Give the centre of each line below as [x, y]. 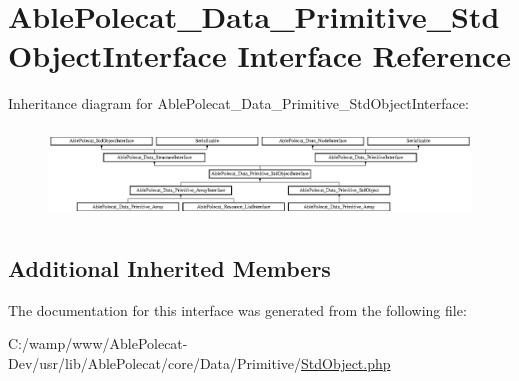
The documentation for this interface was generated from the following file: [237, 309]
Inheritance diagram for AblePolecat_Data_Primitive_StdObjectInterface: [238, 103]
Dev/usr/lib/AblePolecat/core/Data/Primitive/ [155, 362]
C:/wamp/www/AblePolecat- [98, 343]
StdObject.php [346, 362]
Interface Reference [374, 55]
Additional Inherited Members [169, 267]
